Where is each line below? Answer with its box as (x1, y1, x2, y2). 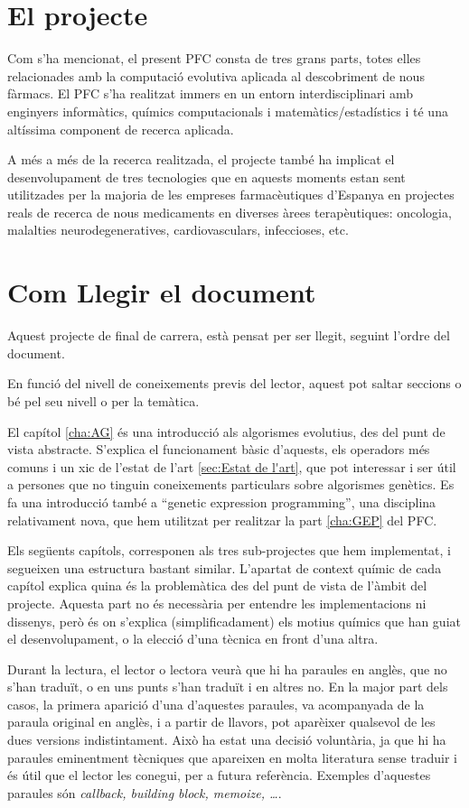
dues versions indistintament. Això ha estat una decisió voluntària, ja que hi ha (7, 730, 446, 749)
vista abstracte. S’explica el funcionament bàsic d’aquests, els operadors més (7, 440, 430, 459)
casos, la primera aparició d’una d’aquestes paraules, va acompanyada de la (7, 694, 425, 713)
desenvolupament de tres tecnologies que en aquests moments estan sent (7, 167, 406, 186)
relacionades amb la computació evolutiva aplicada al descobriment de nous (7, 66, 425, 85)
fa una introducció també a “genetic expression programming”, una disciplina (7, 492, 436, 511)
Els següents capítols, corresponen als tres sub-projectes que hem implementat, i (7, 541, 451, 560)
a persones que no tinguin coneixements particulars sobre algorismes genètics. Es (7, 475, 455, 494)
